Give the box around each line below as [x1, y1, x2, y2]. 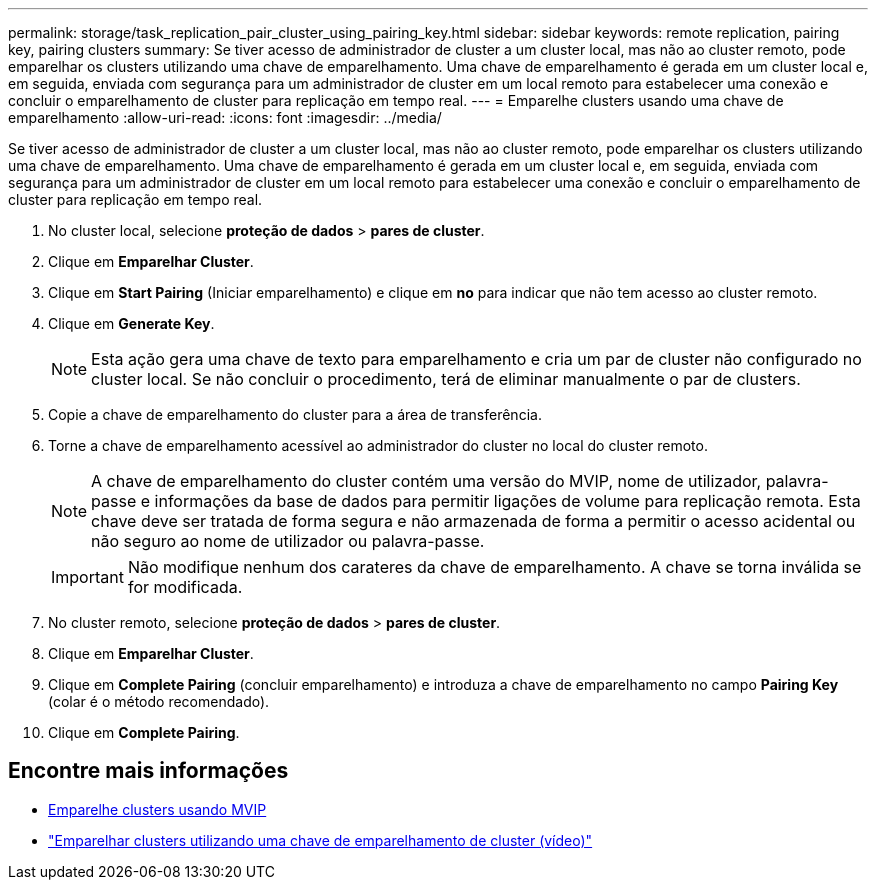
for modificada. [127, 577, 243, 597]
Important [51, 567, 124, 587]
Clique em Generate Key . [48, 315, 215, 332]
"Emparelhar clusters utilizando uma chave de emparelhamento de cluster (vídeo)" [48, 831, 593, 849]
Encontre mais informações [8, 758, 289, 784]
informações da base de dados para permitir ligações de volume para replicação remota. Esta [154, 491, 861, 511]
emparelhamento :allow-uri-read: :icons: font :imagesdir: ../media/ [8, 109, 442, 126]
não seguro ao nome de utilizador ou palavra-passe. [91, 531, 485, 551]
